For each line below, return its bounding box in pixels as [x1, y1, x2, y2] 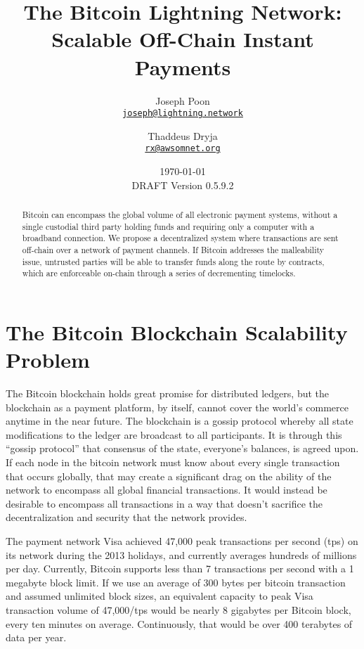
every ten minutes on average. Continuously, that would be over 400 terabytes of [6, 616, 353, 631]
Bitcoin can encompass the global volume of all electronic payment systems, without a [22, 208, 338, 220]
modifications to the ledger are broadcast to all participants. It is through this [6, 427, 342, 442]
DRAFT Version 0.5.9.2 [131, 177, 234, 192]
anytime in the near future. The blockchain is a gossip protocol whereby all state [6, 413, 353, 428]
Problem [6, 345, 90, 374]
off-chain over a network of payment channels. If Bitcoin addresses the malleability [22, 243, 325, 255]
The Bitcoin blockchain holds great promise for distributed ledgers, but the [6, 386, 330, 401]
